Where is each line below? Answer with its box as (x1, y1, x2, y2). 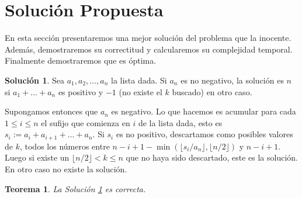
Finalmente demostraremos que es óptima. (5, 54, 157, 67)
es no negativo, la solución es (180, 74, 284, 86)
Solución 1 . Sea (5, 74, 64, 86)
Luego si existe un (5, 151, 70, 164)
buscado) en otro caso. (172, 85, 252, 98)
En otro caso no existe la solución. (5, 162, 127, 175)
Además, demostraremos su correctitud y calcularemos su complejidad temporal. (5, 43, 293, 55)
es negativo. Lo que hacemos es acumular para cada (111, 105, 296, 117)
